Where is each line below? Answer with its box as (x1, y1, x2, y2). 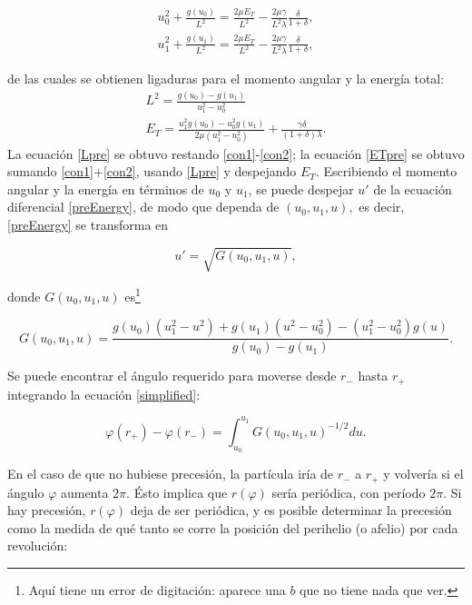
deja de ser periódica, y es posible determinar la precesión (130, 501, 452, 520)
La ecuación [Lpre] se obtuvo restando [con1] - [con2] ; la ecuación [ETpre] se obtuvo (7, 144, 465, 163)
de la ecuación (373, 179, 452, 198)
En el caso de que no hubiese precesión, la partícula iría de (7, 464, 334, 483)
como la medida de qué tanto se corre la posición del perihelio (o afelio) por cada (7, 518, 458, 537)
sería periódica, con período (271, 482, 426, 501)
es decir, (359, 197, 405, 216)
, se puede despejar (248, 179, 354, 198)
